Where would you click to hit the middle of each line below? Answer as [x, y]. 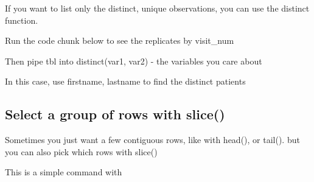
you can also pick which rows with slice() [81, 151]
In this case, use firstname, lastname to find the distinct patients [125, 81]
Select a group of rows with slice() [115, 114]
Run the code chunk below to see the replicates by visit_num [120, 40]
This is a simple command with [64, 172]
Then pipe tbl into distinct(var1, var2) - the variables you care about [134, 61]
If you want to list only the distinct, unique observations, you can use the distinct [157, 8]
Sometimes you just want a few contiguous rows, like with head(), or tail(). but [152, 140]
